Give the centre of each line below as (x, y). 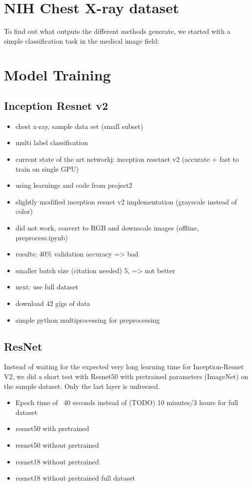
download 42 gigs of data (53, 303)
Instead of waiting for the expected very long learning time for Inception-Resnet (124, 367)
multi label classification (52, 142)
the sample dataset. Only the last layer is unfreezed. (82, 386)
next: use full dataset (47, 287)
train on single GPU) (47, 168)
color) (24, 211)
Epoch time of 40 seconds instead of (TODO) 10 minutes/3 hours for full (127, 402)
